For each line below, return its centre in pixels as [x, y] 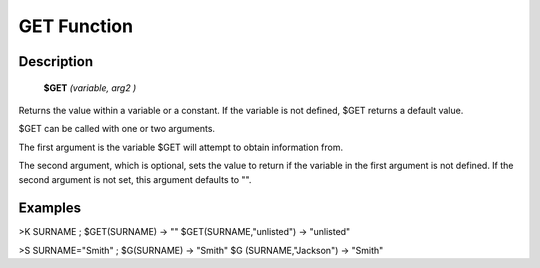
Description [56, 61]
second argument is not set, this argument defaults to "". [135, 179]
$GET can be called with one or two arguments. [116, 129]
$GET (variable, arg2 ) [90, 87]
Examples [50, 208]
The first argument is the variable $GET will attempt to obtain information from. [181, 147]
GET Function [76, 26]
